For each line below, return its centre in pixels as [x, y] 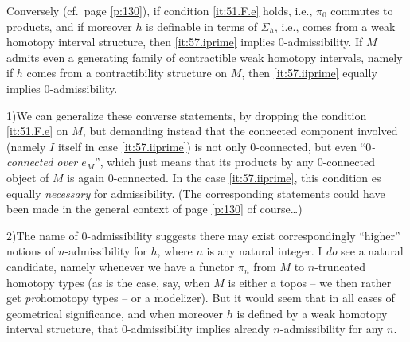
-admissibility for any [332, 329]
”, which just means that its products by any [205, 162]
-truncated [340, 266]
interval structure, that [62, 329]
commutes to [362, 10]
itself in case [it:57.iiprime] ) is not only [152, 146]
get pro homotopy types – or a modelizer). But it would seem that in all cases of [201, 298]
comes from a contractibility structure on [127, 73]
